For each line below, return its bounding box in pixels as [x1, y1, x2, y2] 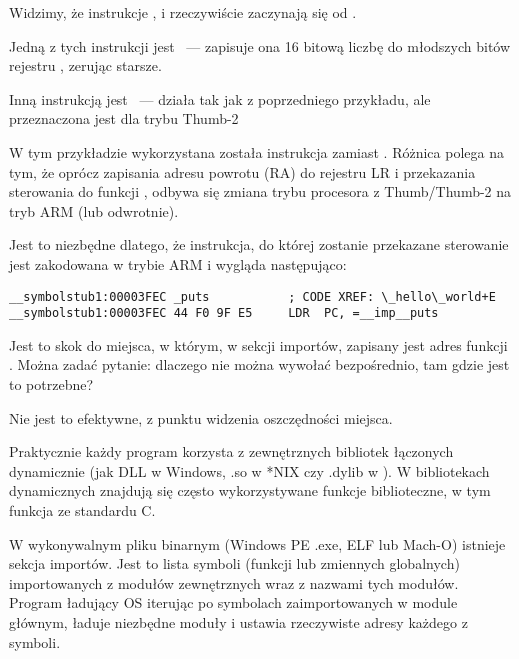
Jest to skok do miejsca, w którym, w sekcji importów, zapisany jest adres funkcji [9, 334, 508, 355]
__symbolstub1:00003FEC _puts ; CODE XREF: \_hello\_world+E [9, 289, 496, 304]
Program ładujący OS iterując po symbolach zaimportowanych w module [9, 592, 458, 613]
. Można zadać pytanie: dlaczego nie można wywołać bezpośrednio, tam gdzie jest [9, 354, 510, 375]
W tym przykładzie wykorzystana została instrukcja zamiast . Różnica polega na [9, 141, 504, 162]
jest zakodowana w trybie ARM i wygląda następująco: [9, 253, 347, 274]
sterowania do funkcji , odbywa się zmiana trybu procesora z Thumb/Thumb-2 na [9, 181, 512, 202]
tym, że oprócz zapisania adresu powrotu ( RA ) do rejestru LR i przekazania [9, 161, 476, 182]
